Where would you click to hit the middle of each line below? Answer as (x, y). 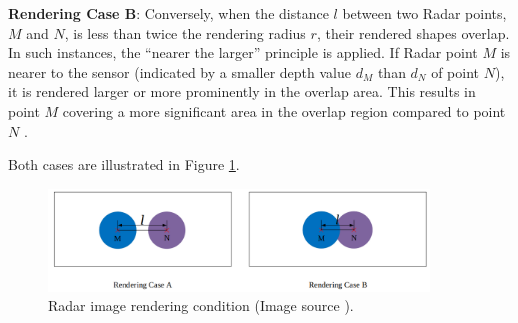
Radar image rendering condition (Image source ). (201, 305)
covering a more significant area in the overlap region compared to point (284, 110)
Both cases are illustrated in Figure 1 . (124, 164)
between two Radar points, (424, 13)
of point (455, 71)
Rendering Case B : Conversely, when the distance (168, 13)
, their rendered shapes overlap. (413, 32)
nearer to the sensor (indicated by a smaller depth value (179, 71)
